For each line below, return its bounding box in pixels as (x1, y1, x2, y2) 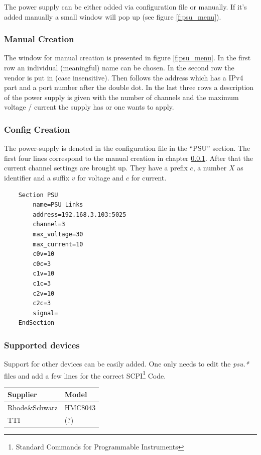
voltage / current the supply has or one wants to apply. (4, 102, 174, 112)
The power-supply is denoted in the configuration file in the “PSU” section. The (4, 143, 250, 153)
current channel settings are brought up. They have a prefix (4, 162, 188, 173)
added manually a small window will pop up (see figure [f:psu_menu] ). (4, 11, 221, 22)
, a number (193, 162, 227, 173)
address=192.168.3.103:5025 (33, 211, 126, 218)
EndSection (18, 319, 55, 327)
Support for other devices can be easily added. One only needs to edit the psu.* (4, 358, 249, 369)
